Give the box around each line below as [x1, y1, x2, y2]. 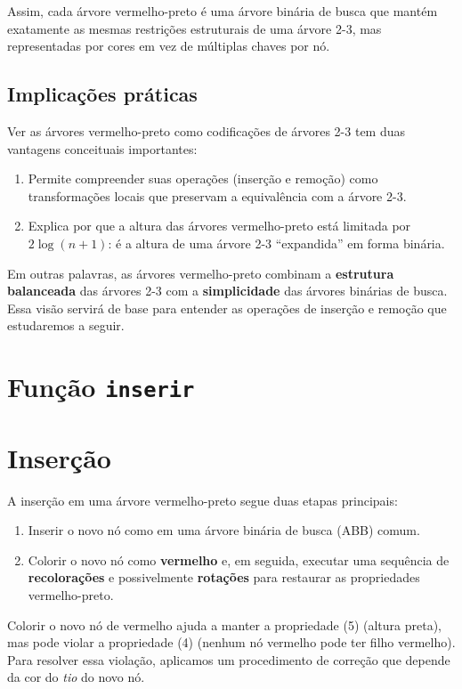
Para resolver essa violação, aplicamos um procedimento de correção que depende [7, 650, 450, 669]
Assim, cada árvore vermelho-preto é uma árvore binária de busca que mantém [7, 2, 438, 20]
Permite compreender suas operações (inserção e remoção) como [28, 169, 378, 188]
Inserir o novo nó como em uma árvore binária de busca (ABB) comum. [28, 521, 420, 539]
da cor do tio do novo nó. [7, 668, 145, 686]
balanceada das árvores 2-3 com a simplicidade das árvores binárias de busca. [7, 281, 448, 300]
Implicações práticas [7, 80, 198, 108]
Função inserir [7, 369, 195, 405]
